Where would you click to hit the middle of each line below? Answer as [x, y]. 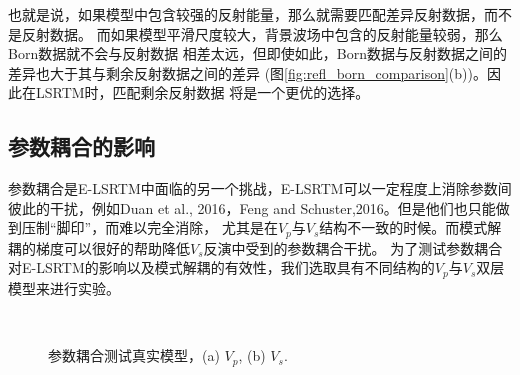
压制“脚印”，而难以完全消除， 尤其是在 [149, 227]
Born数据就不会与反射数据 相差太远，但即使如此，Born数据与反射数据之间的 [258, 53]
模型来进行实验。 [64, 287]
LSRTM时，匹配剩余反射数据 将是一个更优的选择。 [202, 92]
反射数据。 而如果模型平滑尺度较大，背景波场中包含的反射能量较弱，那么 [262, 33]
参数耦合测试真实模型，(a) [134, 355]
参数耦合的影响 [81, 146]
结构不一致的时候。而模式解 [410, 227]
